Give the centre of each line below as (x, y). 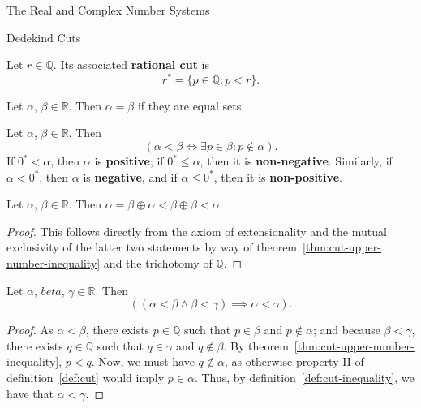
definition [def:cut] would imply (86, 377)
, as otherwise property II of (294, 361)
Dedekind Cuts (44, 37)
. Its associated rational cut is (131, 64)
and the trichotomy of (158, 263)
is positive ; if (129, 161)
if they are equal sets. (191, 105)
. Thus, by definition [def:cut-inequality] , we (304, 377)
